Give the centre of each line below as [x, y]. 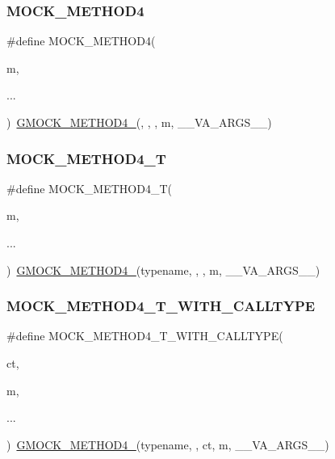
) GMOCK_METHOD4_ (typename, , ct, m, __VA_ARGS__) [168, 444]
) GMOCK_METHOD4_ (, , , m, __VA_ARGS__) [139, 122]
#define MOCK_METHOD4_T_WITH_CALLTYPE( [145, 336]
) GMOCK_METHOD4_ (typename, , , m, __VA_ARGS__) [163, 270]
